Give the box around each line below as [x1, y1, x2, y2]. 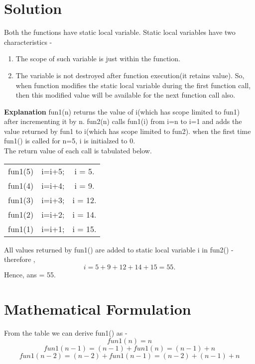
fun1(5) [8, 165, 34, 177]
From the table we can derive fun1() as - [4, 327, 127, 338]
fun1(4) [8, 179, 34, 191]
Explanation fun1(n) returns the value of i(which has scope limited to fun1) [4, 106, 240, 117]
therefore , [4, 254, 35, 264]
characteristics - [4, 36, 52, 47]
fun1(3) [8, 194, 34, 206]
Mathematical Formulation [4, 298, 191, 319]
